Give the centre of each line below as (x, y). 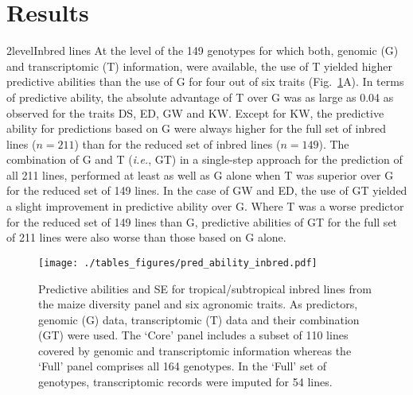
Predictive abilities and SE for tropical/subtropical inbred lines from (205, 288)
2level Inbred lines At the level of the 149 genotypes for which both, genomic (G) (203, 50)
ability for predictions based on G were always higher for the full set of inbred (197, 128)
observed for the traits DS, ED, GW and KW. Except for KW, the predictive (195, 112)
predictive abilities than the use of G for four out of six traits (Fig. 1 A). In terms (205, 81)
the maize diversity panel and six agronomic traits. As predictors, (198, 304)
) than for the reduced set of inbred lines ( (177, 143)
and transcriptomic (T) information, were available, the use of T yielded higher (199, 66)
